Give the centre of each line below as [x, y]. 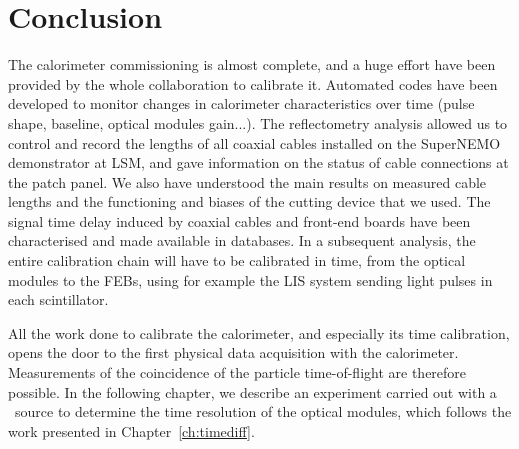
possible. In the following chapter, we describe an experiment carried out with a [252, 391]
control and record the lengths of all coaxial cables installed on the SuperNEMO [254, 142]
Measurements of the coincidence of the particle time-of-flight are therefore [237, 372]
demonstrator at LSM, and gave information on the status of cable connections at [258, 162]
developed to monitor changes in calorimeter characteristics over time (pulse [241, 103]
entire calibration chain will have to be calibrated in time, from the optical [237, 260]
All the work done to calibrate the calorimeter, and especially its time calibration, [259, 332]
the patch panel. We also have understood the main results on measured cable [247, 181]
